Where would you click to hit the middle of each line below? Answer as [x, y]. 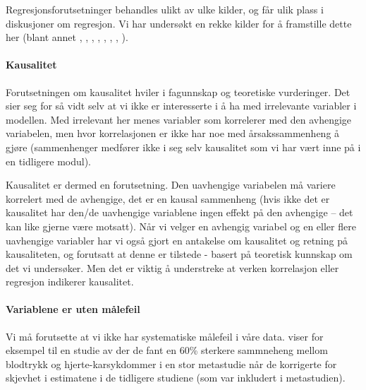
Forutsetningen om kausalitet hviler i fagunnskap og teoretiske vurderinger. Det [178, 91]
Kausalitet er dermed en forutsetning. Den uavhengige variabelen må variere [171, 185]
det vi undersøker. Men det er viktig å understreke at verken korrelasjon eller [172, 267]
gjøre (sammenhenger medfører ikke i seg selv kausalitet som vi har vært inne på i [183, 147]
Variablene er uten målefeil [73, 309]
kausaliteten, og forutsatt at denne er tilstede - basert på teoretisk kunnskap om [179, 254]
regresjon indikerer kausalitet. [70, 282]
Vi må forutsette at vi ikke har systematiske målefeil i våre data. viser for [165, 336]
